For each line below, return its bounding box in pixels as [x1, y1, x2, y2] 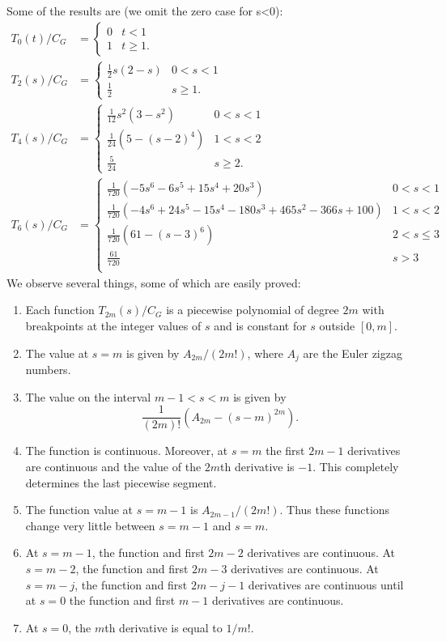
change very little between [25, 517, 155, 534]
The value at [25, 344, 89, 361]
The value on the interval [25, 388, 151, 405]
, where [247, 344, 283, 361]
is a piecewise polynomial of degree [166, 301, 339, 318]
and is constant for [214, 317, 307, 334]
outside [319, 317, 355, 334]
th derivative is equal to [104, 619, 223, 636]
